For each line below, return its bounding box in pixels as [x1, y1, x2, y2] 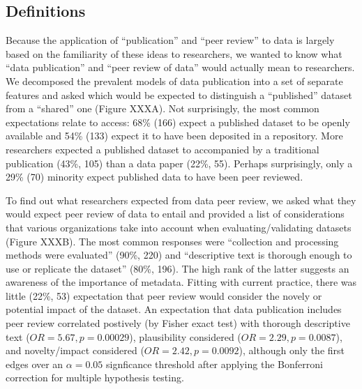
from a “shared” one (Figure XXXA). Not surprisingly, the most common [6, 101, 319, 116]
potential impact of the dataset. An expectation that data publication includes [6, 302, 342, 316]
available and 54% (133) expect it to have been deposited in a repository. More [6, 128, 343, 143]
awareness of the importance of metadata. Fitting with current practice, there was [6, 275, 357, 289]
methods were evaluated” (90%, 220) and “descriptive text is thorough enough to [6, 247, 352, 262]
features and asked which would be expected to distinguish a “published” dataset [6, 87, 352, 102]
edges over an [6, 356, 63, 371]
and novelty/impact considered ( [6, 343, 144, 358]
